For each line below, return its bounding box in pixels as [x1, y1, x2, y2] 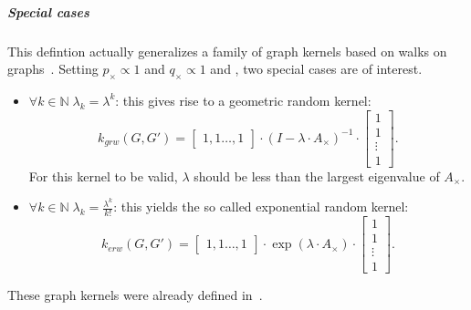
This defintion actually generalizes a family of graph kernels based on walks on [7, 41, 447, 60]
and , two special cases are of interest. [210, 59, 423, 78]
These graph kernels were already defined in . [7, 285, 263, 305]
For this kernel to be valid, [28, 166, 178, 185]
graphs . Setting [7, 59, 99, 78]
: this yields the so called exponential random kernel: [113, 197, 409, 216]
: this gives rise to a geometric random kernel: [115, 90, 372, 109]
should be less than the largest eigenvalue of [194, 166, 440, 185]
